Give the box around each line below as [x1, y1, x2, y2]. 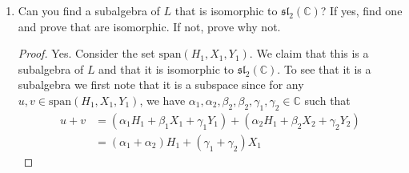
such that [304, 91, 351, 108]
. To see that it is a [277, 60, 371, 77]
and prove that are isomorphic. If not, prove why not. [18, 18, 281, 34]
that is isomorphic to [174, 2, 278, 18]
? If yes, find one [320, 2, 403, 18]
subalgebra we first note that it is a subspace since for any [18, 76, 304, 93]
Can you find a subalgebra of [18, 2, 160, 18]
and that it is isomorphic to [98, 60, 235, 77]
